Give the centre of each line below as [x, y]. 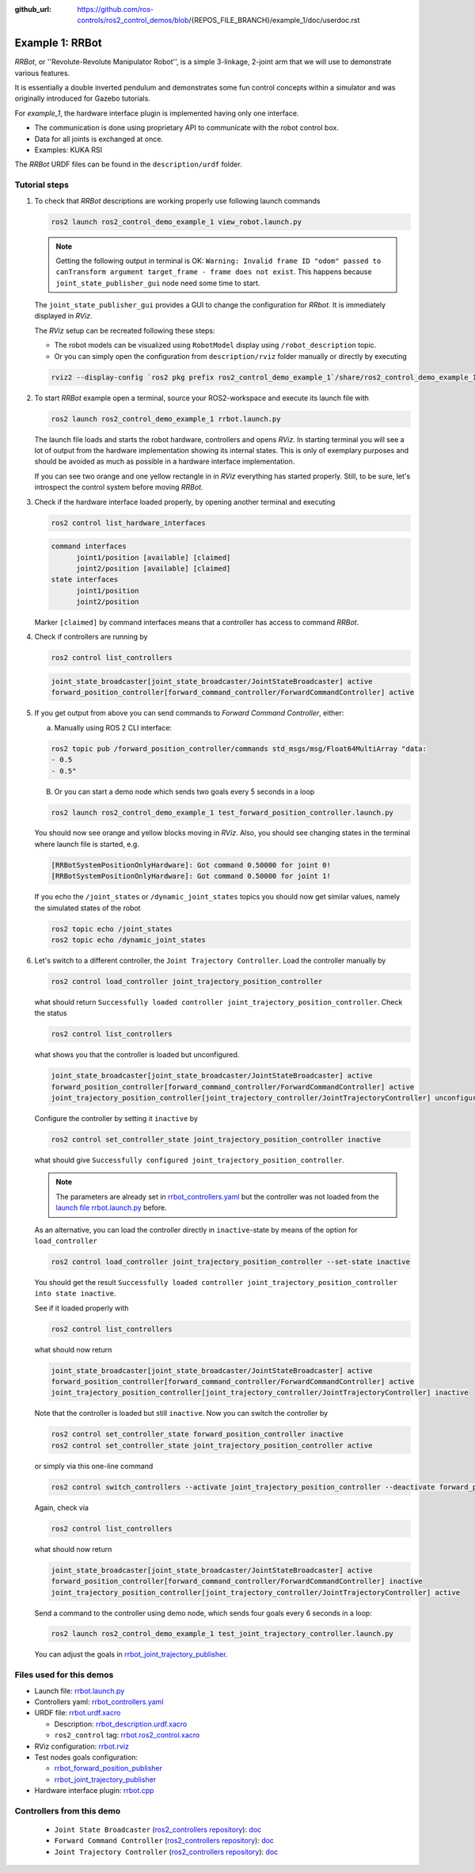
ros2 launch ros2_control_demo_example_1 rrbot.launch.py [166, 419]
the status [51, 1013]
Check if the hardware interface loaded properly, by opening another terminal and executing [185, 502]
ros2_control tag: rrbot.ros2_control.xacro [127, 1735]
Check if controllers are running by [91, 637]
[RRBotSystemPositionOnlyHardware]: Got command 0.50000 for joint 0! [191, 865]
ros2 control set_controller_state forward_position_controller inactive [197, 1434]
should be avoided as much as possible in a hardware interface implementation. [165, 462]
